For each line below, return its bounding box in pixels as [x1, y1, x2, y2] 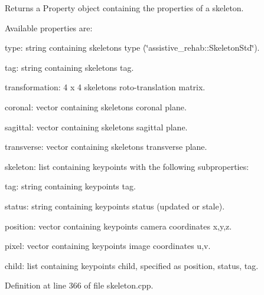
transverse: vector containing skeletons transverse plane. [5, 140, 207, 153]
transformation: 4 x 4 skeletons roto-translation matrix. [5, 81, 206, 93]
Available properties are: [5, 21, 93, 34]
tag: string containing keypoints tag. [5, 180, 136, 192]
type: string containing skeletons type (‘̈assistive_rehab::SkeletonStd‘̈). [5, 41, 260, 54]
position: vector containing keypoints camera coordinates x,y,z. [5, 219, 232, 232]
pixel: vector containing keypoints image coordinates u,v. [5, 240, 211, 252]
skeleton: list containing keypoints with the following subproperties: [5, 160, 249, 172]
